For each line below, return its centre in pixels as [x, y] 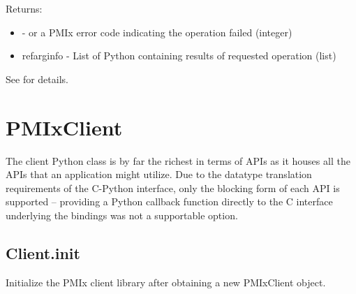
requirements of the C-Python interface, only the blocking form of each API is [173, 188]
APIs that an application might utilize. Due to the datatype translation [159, 174]
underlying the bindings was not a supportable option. [122, 215]
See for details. [37, 79]
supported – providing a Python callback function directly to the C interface [169, 201]
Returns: [24, 8]
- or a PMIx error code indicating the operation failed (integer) [157, 32]
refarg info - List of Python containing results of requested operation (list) [179, 56]
